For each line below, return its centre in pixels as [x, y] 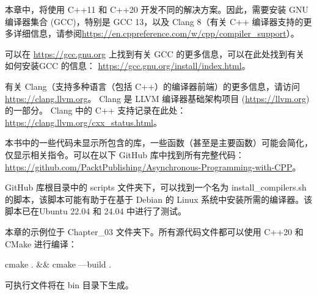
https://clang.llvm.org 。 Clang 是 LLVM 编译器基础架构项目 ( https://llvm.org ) [157, 98]
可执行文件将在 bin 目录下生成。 [69, 284]
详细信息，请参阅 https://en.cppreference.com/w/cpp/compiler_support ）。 [156, 33]
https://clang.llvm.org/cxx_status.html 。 [83, 122]
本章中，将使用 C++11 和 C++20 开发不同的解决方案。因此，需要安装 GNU [157, 9]
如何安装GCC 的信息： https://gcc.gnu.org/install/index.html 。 [128, 66]
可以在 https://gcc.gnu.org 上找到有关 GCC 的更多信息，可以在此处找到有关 [155, 53]
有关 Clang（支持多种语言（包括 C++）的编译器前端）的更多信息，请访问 [152, 86]
